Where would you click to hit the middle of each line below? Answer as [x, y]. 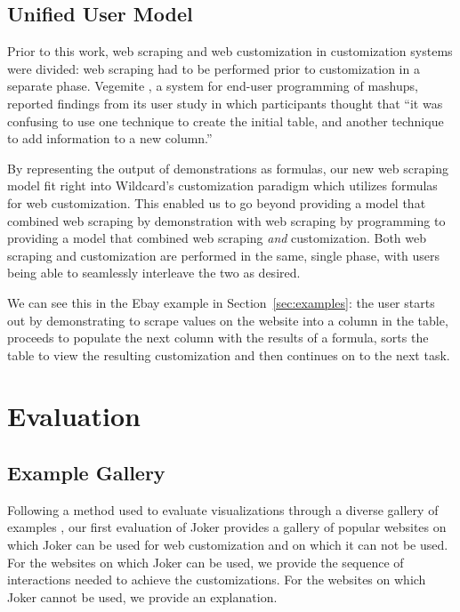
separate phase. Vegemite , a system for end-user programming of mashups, [213, 86]
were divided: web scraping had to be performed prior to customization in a [214, 68]
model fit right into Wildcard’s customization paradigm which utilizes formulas [222, 185]
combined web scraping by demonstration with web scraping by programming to [226, 220]
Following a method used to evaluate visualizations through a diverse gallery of [223, 509]
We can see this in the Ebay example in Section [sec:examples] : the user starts [221, 302]
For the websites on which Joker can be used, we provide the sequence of [206, 562]
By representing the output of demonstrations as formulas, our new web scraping [228, 168]
